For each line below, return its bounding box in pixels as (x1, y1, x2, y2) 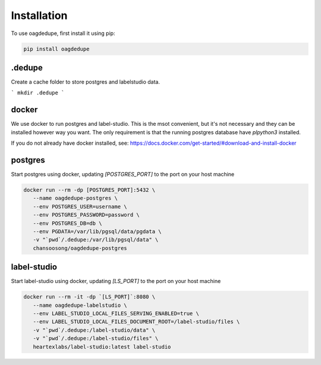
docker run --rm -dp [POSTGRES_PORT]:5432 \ (23, 187, 156, 193)
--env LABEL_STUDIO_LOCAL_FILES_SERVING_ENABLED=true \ (33, 310, 199, 317)
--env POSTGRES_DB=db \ (33, 220, 102, 227)
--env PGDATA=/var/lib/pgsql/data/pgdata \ (33, 228, 162, 234)
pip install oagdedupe (23, 45, 90, 52)
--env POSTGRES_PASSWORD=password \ (33, 211, 140, 218)
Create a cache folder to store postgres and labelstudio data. (11, 78, 160, 85)
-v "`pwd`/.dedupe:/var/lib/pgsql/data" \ (33, 236, 159, 243)
